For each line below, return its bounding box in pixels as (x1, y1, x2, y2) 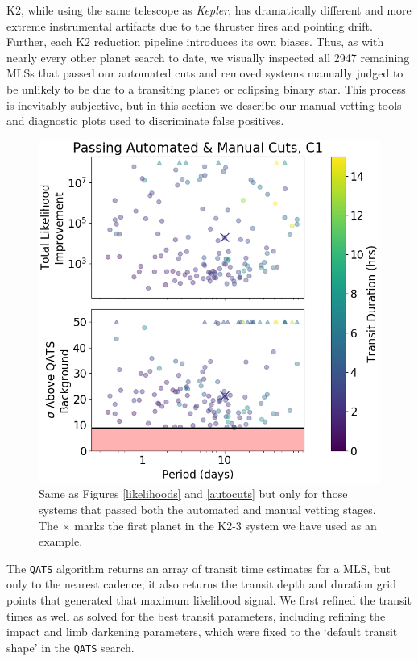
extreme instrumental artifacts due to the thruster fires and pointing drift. (6, 17, 373, 34)
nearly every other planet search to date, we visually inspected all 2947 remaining (6, 48, 410, 65)
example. (39, 533, 83, 550)
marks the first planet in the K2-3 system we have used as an (74, 517, 377, 533)
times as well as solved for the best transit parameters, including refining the (6, 607, 386, 624)
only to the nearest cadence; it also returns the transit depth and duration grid (6, 575, 396, 592)
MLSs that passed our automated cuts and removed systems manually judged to (6, 65, 404, 82)
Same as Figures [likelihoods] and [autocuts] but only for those (39, 485, 348, 502)
